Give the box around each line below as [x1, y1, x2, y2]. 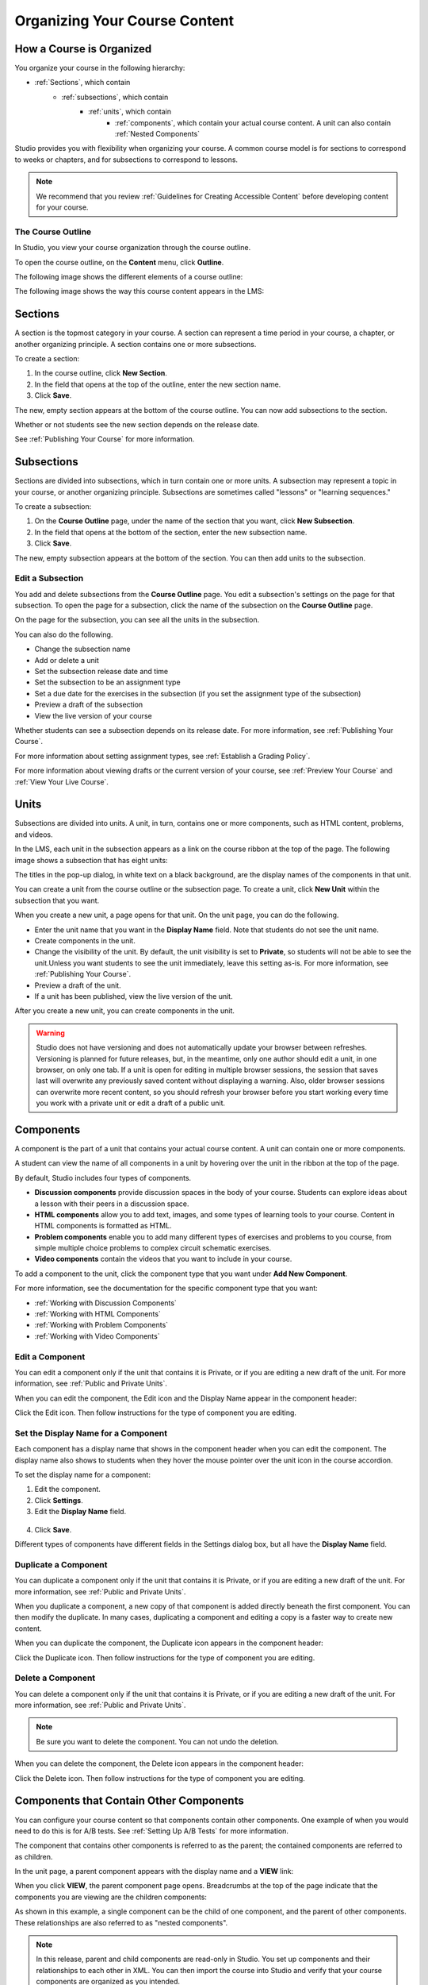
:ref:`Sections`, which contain [34, 78, 131, 87]
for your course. [36, 202, 89, 212]
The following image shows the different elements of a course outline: [14, 272, 243, 281]
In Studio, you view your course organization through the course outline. [14, 243, 251, 252]
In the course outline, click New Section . [34, 368, 168, 378]
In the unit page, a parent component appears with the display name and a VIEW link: [14, 1867, 294, 1876]
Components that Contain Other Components [14, 1794, 245, 1808]
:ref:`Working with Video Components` [34, 1331, 160, 1341]
